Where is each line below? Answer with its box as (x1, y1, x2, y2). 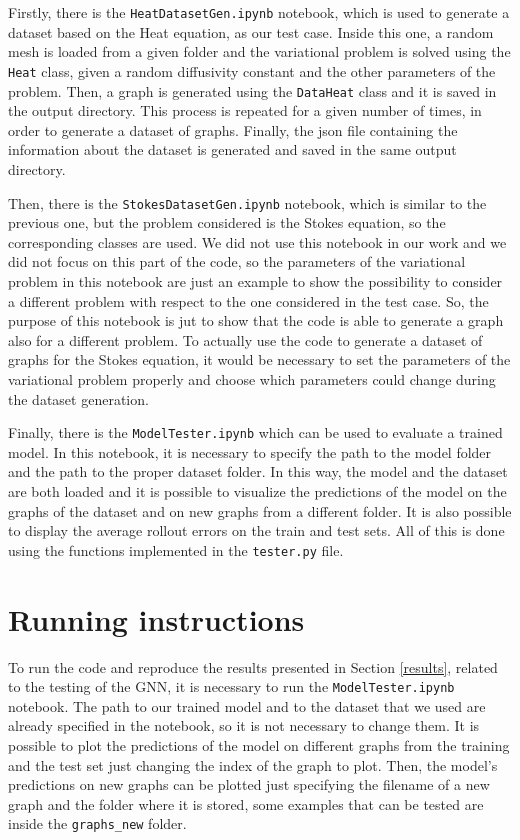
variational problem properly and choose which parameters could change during (8, 368, 496, 389)
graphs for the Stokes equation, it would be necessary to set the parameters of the (8, 349, 511, 370)
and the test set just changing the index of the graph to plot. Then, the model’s (8, 754, 498, 775)
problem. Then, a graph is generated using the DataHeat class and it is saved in (8, 80, 497, 101)
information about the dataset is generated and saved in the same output (8, 139, 457, 160)
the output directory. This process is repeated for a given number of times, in (8, 100, 482, 121)
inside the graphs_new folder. (8, 813, 187, 834)
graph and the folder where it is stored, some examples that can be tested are (8, 793, 484, 814)
